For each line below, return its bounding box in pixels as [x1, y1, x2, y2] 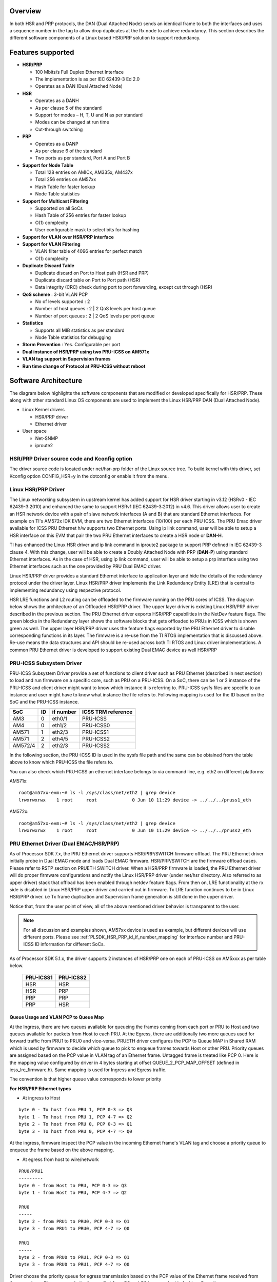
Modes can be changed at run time [35, 119, 110, 125]
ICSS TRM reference [82, 708, 133, 715]
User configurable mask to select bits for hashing [35, 227, 140, 233]
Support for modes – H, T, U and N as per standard [35, 112, 143, 118]
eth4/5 [52, 735, 69, 742]
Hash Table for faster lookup [35, 184, 95, 190]
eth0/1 [52, 715, 68, 722]
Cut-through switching [35, 126, 83, 132]
